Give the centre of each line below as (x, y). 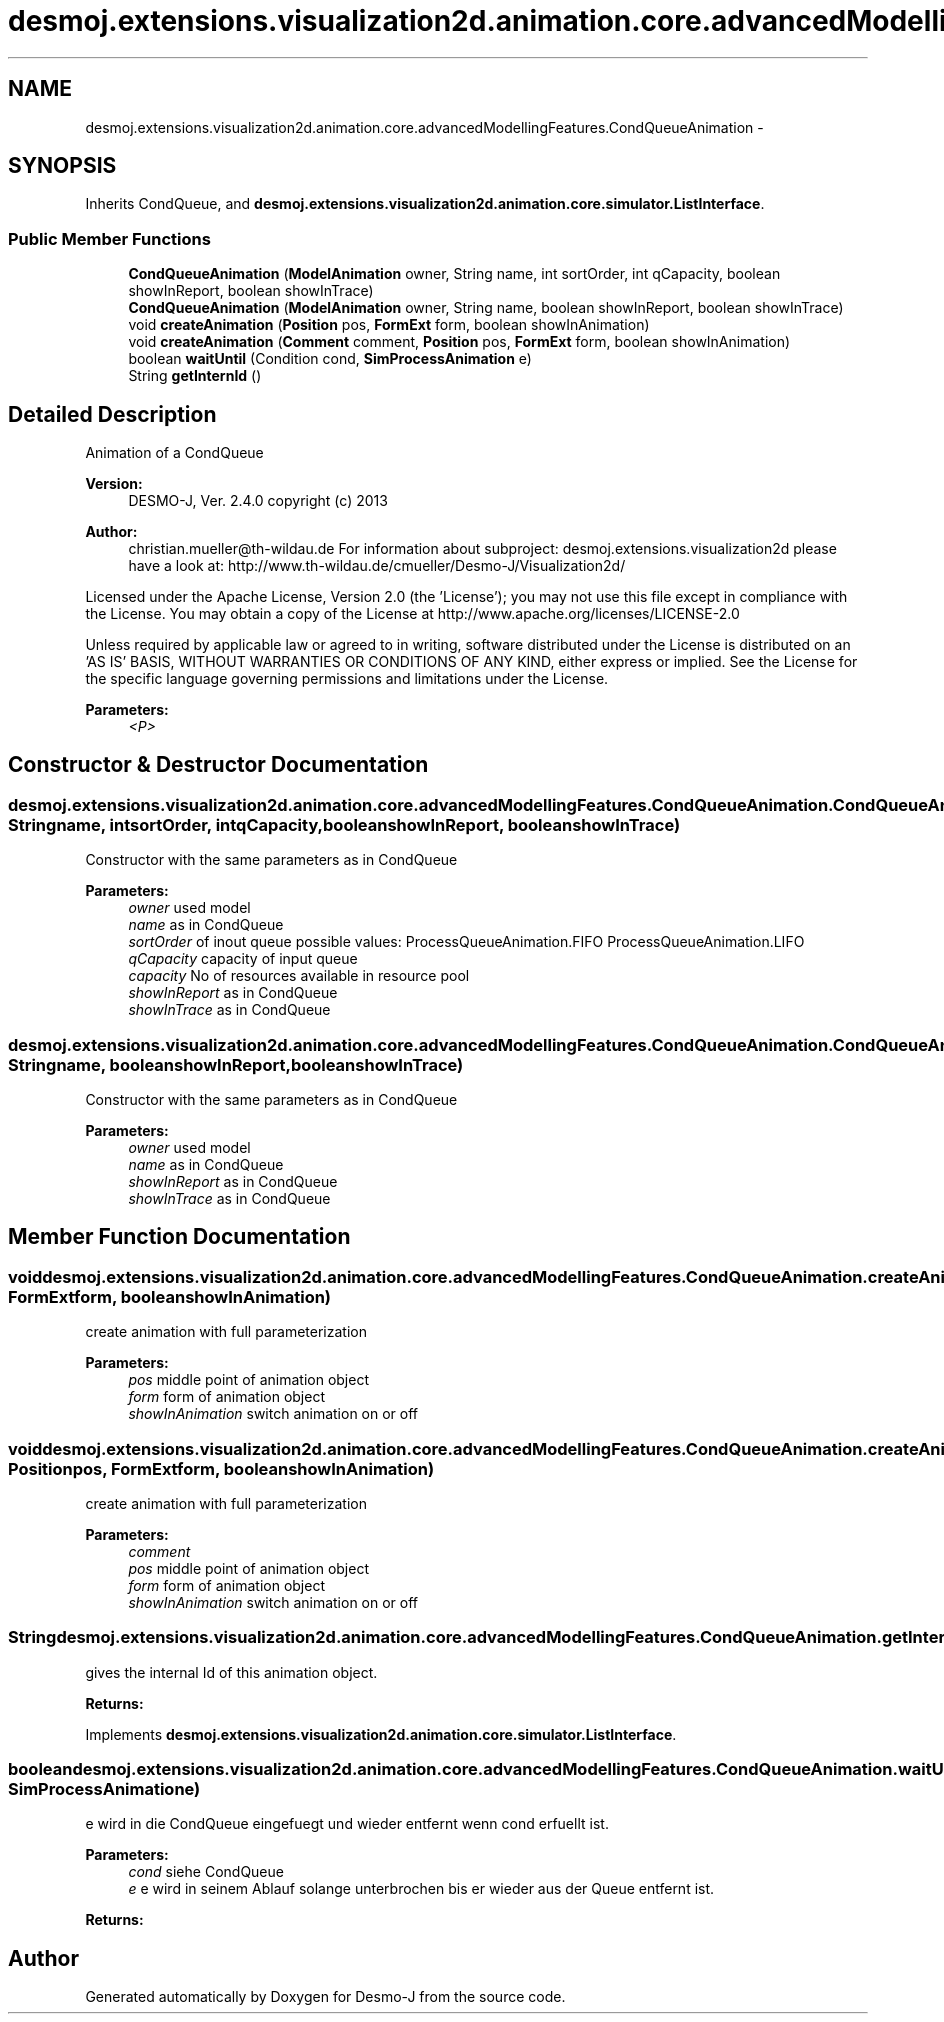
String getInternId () (195, 376)
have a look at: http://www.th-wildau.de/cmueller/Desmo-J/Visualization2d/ (377, 566)
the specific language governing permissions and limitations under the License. (347, 679)
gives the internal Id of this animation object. (231, 1672)
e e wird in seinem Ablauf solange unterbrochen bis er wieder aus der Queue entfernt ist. (421, 1889)
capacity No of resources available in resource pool (299, 976)
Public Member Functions (109, 238)
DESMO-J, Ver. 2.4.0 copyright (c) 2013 (258, 501)
